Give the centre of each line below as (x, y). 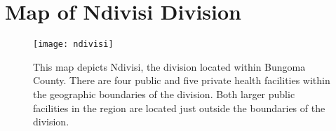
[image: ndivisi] (73, 44)
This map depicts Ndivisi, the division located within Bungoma (169, 66)
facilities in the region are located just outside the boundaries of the (179, 108)
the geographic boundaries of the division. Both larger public (164, 94)
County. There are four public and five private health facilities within (182, 80)
